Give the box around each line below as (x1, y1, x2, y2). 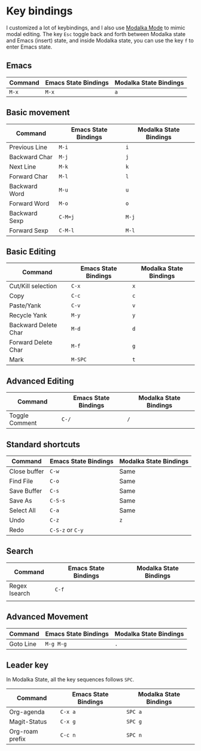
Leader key (6, 660, 49, 671)
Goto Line (9, 639, 37, 648)
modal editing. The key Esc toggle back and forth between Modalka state (6, 30, 186, 37)
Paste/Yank (9, 301, 41, 310)
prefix (9, 735, 26, 743)
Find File (9, 477, 33, 485)
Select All (9, 506, 36, 514)
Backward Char (9, 152, 53, 161)
